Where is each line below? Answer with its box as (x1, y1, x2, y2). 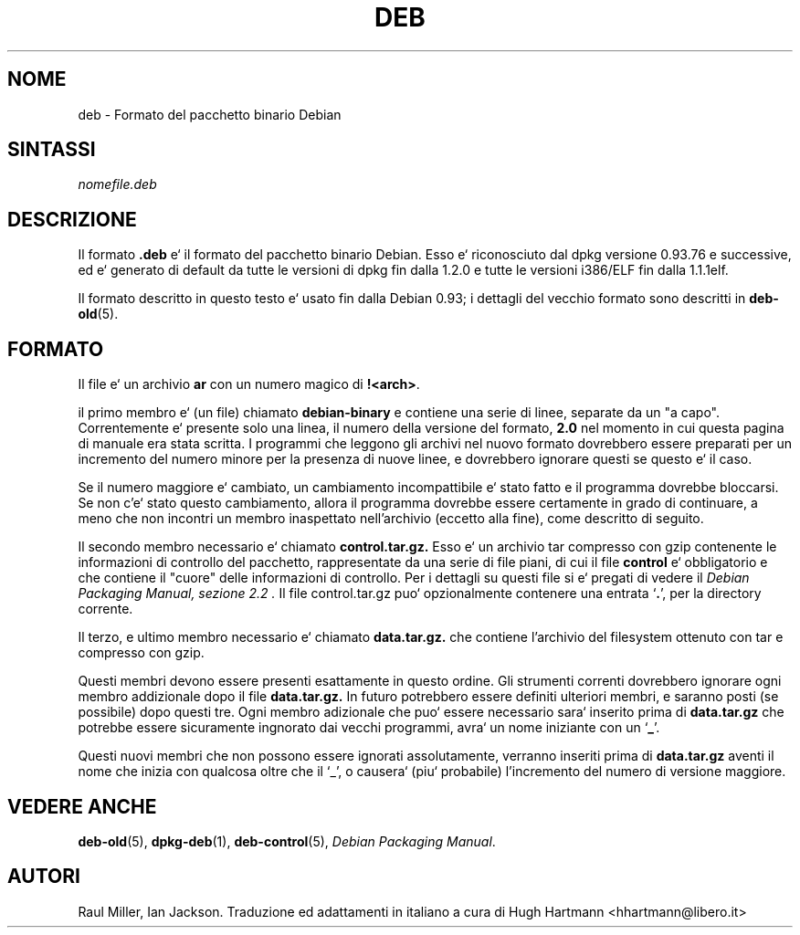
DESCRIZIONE (7, 207, 137, 231)
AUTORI (7, 865, 80, 888)
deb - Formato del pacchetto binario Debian (78, 106, 342, 122)
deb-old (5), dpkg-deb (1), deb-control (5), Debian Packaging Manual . (78, 833, 496, 849)
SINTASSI (7, 138, 96, 162)
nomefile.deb (78, 176, 157, 193)
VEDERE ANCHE (7, 794, 157, 818)
